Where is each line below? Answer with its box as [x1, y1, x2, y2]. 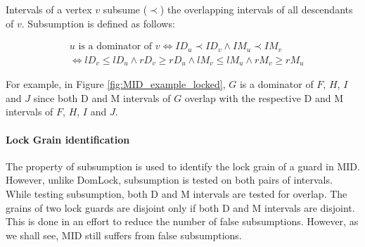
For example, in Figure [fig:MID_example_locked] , [6, 77, 226, 91]
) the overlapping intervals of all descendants [160, 2, 353, 16]
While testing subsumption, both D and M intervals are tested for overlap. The [6, 186, 347, 201]
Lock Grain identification [6, 132, 130, 146]
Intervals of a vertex [6, 2, 92, 16]
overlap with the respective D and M [184, 90, 343, 105]
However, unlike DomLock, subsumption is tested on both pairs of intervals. [6, 172, 333, 187]
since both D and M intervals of [33, 90, 171, 105]
